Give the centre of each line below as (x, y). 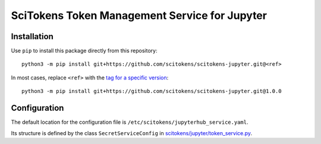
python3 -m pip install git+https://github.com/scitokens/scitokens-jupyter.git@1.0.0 (152, 91)
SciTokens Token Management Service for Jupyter (139, 15)
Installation (32, 36)
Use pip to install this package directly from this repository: (84, 51)
